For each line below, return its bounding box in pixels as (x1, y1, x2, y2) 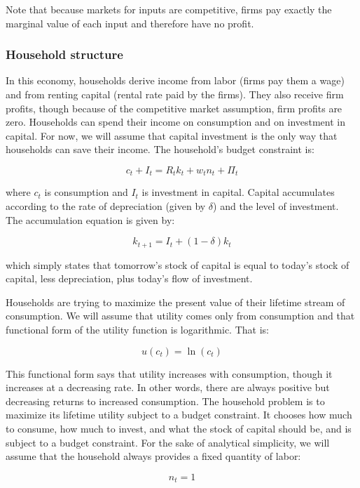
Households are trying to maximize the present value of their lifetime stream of (6, 294, 345, 309)
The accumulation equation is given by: (6, 212, 175, 227)
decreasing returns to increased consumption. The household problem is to (6, 393, 325, 408)
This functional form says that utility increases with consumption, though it (6, 366, 333, 381)
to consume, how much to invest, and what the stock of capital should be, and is (6, 421, 352, 435)
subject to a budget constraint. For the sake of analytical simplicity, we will (6, 435, 330, 449)
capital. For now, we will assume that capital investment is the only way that (6, 128, 338, 143)
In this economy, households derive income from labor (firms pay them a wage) (6, 73, 345, 88)
